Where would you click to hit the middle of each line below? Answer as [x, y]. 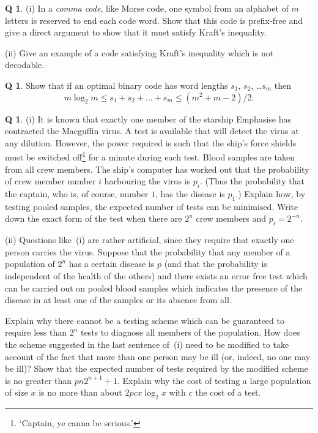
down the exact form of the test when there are [94, 218]
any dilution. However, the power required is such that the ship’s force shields [151, 142]
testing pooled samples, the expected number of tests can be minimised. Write [152, 206]
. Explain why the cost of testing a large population [214, 380]
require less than [36, 332]
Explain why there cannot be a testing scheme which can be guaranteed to [145, 320]
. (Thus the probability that [252, 181]
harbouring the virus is [147, 181]
